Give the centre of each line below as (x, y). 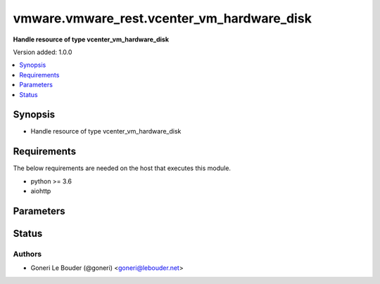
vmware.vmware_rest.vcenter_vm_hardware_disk (163, 18)
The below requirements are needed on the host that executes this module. (122, 168)
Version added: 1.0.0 (43, 52)
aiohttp (41, 191)
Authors (27, 254)
